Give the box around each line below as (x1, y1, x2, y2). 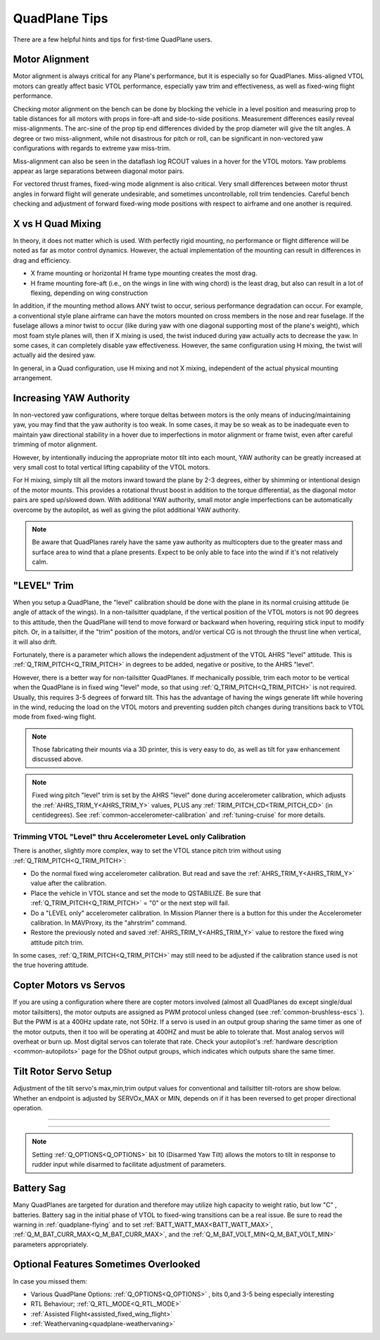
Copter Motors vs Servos (13, 979, 126, 991)
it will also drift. (13, 637, 58, 646)
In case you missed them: (13, 1277, 88, 1285)
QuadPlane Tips (13, 11, 108, 26)
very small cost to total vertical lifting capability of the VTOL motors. (13, 463, 210, 471)
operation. (13, 1104, 43, 1113)
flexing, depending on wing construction (30, 289, 148, 297)
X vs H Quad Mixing (13, 218, 101, 230)
